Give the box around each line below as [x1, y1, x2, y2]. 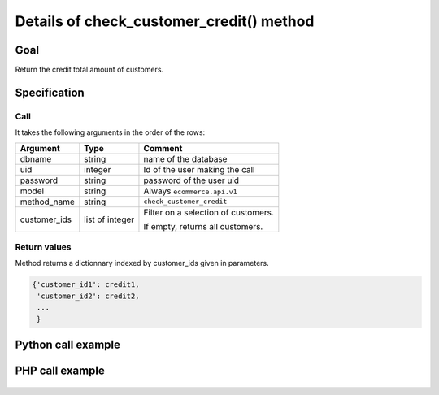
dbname [20, 153, 52, 164]
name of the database [143, 153, 228, 164]
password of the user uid [143, 175, 240, 186]
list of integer [84, 214, 135, 225]
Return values [15, 241, 72, 252]
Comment [143, 142, 183, 154]
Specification [15, 85, 85, 99]
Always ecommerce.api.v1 [143, 185, 237, 197]
